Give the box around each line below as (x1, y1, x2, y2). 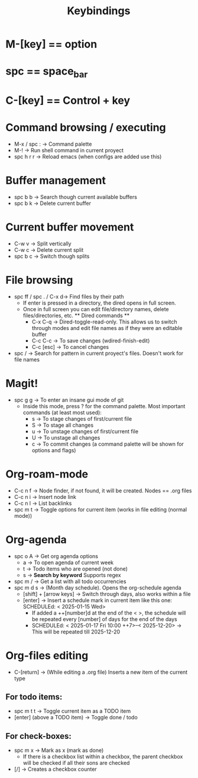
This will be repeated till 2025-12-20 (31, 628, 121, 635)
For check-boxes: (5, 731, 72, 741)
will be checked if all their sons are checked (22, 760, 130, 767)
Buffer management (5, 174, 106, 187)
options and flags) (31, 446, 76, 454)
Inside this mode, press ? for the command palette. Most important (22, 402, 186, 409)
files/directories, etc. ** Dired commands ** (22, 312, 130, 319)
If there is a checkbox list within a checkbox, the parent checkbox (22, 753, 183, 760)
